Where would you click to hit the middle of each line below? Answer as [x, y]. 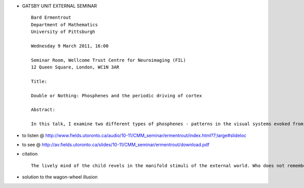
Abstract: [43, 110]
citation [30, 154]
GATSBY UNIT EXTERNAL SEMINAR [60, 6]
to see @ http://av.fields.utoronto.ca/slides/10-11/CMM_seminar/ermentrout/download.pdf [116, 145]
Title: [39, 81]
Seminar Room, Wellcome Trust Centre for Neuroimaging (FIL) [108, 60]
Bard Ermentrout [51, 17]
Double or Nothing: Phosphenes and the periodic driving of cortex [117, 96]
